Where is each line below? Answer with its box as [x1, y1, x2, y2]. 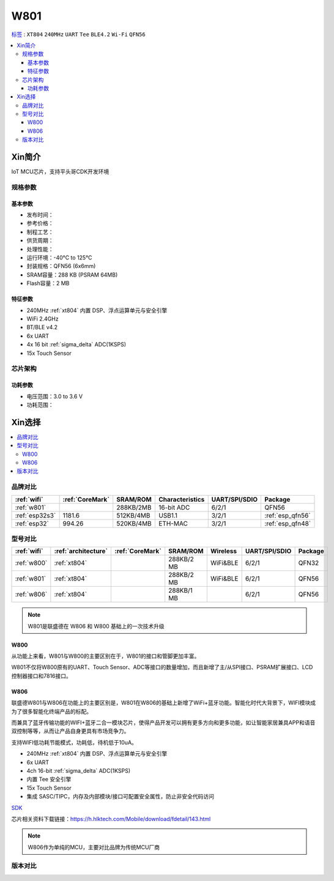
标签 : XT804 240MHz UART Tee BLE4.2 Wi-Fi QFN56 [11, 31, 146, 38]
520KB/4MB [116, 519, 152, 527]
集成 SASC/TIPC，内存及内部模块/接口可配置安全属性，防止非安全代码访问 [26, 793, 214, 800]
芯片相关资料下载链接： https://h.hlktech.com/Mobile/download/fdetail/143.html [11, 815, 211, 822]
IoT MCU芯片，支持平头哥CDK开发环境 [11, 168, 109, 176]
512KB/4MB [116, 511, 150, 519]
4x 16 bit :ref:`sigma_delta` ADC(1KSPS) [26, 341, 127, 348]
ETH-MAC [158, 519, 188, 527]
